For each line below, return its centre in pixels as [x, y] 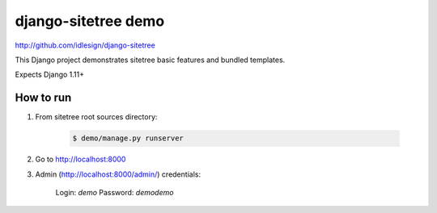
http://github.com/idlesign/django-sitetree [85, 45]
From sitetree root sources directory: [96, 117]
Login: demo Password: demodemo [115, 192]
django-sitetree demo [90, 21]
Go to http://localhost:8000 [81, 159]
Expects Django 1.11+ [50, 75]
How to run [43, 98]
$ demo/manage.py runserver [128, 138]
